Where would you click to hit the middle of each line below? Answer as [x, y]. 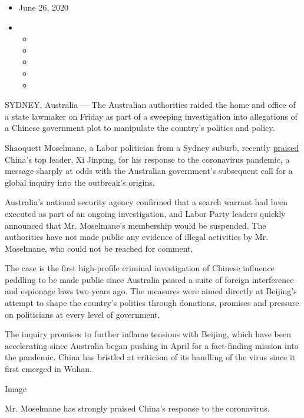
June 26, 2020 [43, 7]
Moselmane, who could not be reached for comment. [99, 248]
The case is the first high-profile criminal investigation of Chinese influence [140, 268]
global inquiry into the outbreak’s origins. [80, 182]
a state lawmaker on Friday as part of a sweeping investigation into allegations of [151, 116]
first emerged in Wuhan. [48, 369]
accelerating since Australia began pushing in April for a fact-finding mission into [152, 345]
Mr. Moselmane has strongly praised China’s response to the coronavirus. [137, 408]
